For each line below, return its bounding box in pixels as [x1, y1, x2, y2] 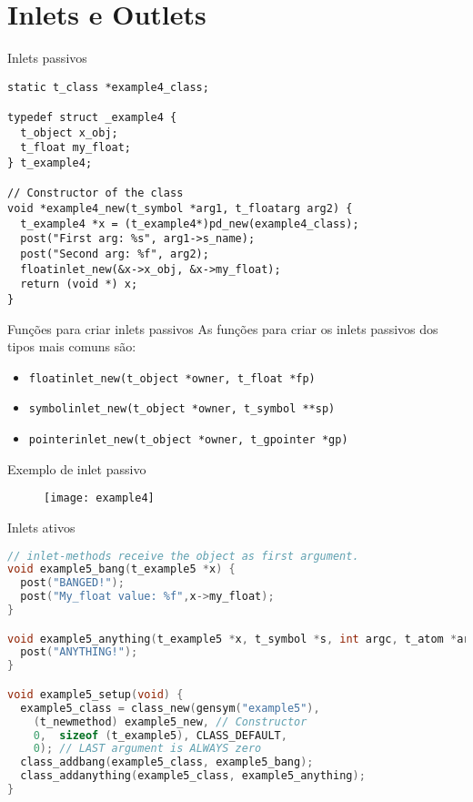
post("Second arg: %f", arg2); [20, 247, 209, 260]
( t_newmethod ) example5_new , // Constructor [33, 715, 307, 728]
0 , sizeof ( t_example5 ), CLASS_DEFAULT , [33, 728, 287, 742]
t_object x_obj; [20, 126, 118, 139]
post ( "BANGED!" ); [20, 576, 125, 590]
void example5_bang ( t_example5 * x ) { [7, 563, 236, 576]
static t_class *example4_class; [7, 80, 209, 94]
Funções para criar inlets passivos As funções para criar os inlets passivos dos [7, 319, 438, 338]
